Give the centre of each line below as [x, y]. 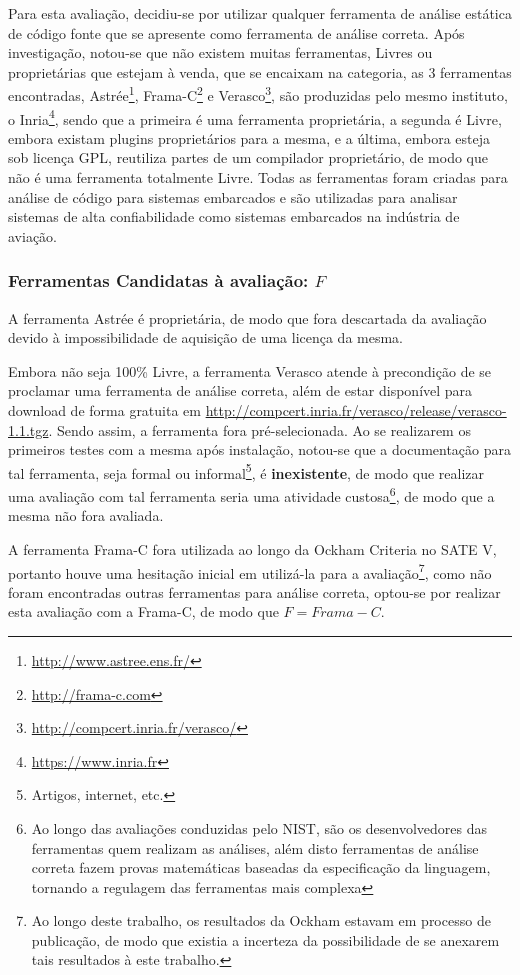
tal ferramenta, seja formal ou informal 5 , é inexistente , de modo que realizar [246, 471]
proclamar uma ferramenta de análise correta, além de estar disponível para [240, 390]
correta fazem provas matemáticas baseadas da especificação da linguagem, [261, 867]
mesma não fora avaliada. [86, 515]
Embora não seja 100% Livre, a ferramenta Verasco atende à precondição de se [250, 370]
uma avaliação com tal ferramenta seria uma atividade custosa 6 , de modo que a [251, 494]
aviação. [32, 235]
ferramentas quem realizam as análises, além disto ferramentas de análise [255, 847]
